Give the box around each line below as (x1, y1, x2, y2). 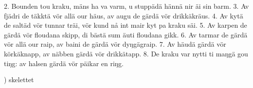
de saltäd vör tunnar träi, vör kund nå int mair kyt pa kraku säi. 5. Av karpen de (4, 20, 247, 30)
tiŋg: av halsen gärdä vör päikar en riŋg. (4, 58, 124, 68)
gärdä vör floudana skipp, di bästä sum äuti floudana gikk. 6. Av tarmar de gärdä (4, 29, 248, 39)
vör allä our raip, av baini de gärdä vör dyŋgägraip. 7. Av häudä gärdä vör (4, 39, 226, 49)
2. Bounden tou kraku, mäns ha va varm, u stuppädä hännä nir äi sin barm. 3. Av (4, 1, 249, 11)
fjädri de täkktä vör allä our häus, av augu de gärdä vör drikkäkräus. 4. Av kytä (4, 10, 243, 20)
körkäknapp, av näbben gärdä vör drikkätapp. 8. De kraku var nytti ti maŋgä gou (4, 48, 248, 58)
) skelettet (4, 74, 34, 85)
